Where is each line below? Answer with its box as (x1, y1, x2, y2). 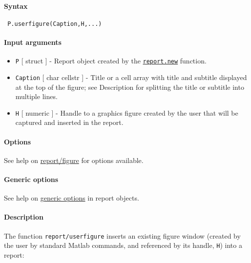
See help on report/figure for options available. (4, 155, 144, 165)
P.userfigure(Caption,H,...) (7, 20, 102, 27)
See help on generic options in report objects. (4, 193, 139, 203)
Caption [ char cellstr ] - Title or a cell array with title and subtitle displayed (15, 72, 247, 82)
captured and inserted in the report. (15, 117, 124, 127)
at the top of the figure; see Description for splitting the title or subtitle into (15, 81, 244, 92)
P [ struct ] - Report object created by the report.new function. (15, 56, 207, 66)
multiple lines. (15, 91, 58, 101)
